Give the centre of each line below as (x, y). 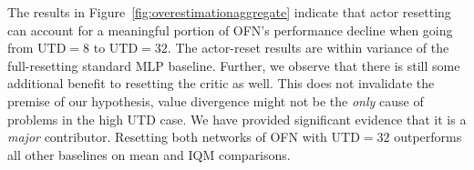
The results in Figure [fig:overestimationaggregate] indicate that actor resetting (229, 12)
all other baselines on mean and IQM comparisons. (149, 154)
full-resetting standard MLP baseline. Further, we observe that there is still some (234, 65)
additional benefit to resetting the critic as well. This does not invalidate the (221, 83)
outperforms (428, 137)
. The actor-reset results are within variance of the (308, 48)
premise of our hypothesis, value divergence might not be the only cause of (216, 100)
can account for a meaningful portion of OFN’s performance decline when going (230, 30)
